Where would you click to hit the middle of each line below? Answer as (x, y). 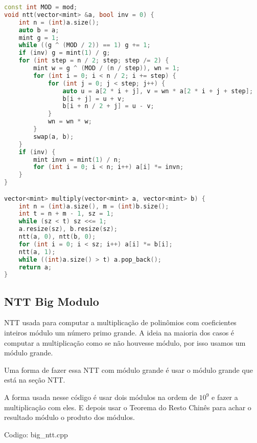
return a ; (35, 267)
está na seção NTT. (35, 380)
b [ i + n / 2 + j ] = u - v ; (108, 106)
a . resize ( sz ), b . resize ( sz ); (68, 229)
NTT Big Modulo (52, 301)
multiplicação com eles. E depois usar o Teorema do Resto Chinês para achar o (128, 407)
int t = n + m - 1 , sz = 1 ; (66, 214)
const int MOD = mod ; (41, 7)
